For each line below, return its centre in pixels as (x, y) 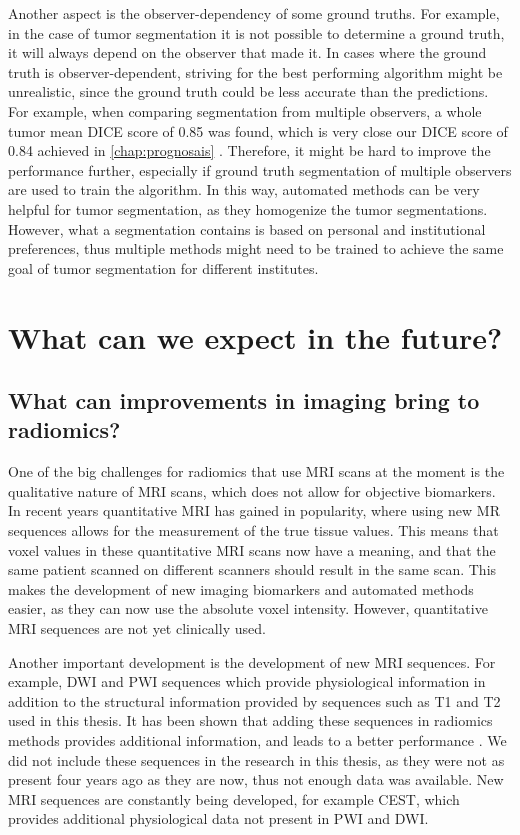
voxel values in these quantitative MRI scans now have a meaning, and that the (252, 549)
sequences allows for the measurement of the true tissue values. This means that (253, 530)
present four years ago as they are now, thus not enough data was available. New (256, 779)
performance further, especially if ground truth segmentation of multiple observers (260, 169)
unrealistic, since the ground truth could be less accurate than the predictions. (248, 91)
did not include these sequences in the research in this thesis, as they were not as (256, 759)
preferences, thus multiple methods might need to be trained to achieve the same (256, 248)
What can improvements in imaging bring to (244, 400)
